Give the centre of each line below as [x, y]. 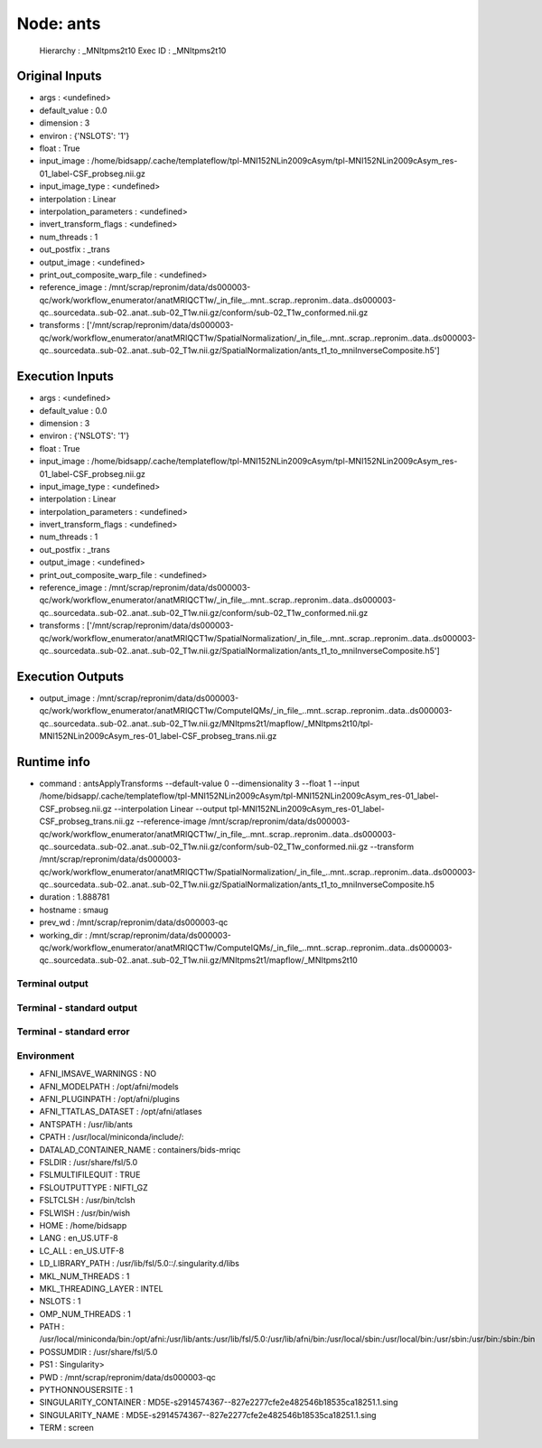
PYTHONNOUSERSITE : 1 [86, 1390]
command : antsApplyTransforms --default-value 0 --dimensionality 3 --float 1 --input [200, 783]
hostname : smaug [74, 910]
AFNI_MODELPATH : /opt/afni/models [109, 1086]
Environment [46, 1055]
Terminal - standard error [73, 1032]
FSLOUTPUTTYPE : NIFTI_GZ [93, 1187]
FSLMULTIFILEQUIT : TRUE [90, 1175]
